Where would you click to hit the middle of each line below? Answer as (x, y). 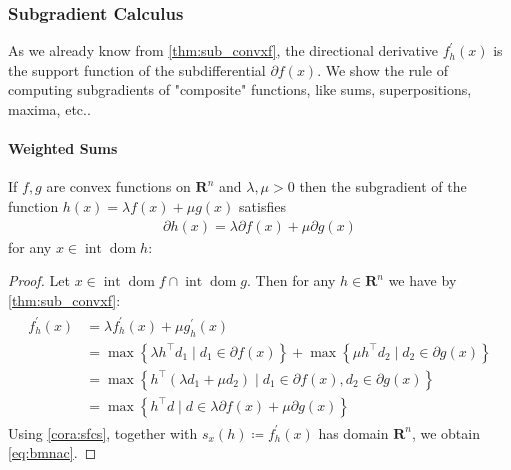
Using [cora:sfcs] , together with (103, 432)
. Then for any (291, 280)
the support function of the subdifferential (137, 69)
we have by (422, 280)
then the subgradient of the (383, 186)
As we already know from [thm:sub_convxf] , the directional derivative (223, 50)
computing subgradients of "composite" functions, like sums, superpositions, (240, 89)
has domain (353, 432)
